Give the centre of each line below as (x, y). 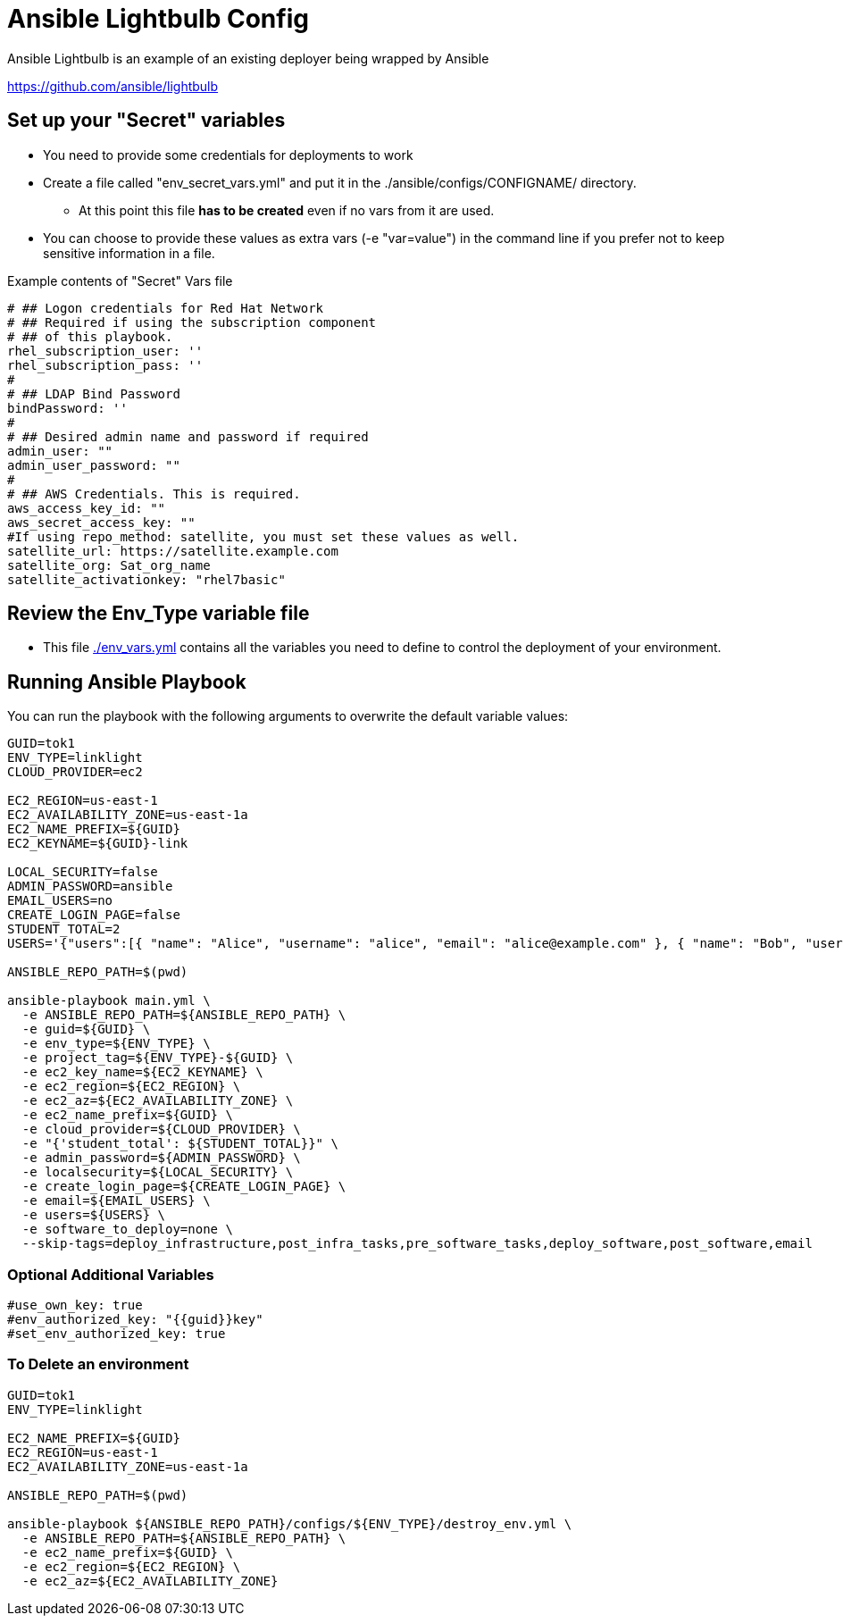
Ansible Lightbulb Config (158, 19)
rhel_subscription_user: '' (105, 351)
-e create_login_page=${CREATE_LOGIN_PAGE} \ (184, 1187)
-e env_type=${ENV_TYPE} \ (116, 1044)
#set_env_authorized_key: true (117, 1334)
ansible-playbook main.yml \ (109, 1001)
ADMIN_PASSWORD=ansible (90, 887)
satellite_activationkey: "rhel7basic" (146, 579)
